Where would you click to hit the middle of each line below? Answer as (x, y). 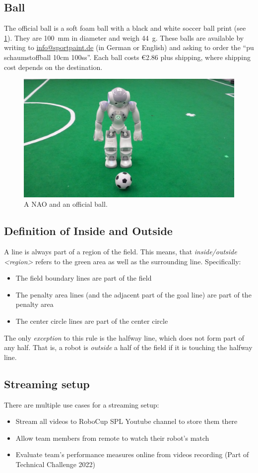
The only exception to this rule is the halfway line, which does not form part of (124, 337)
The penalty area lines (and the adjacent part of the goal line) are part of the (133, 294)
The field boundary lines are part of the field (84, 278)
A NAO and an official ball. (66, 204)
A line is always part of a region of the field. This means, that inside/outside (121, 252)
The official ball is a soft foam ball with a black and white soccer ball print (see (125, 28)
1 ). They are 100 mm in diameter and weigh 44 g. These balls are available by (124, 37)
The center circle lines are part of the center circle (92, 321)
